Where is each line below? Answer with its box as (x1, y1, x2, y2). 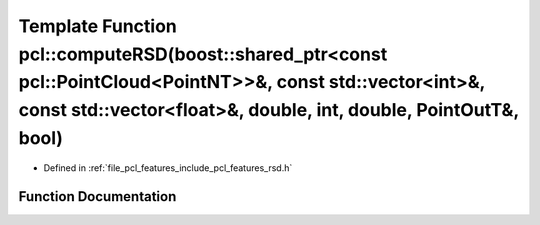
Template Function (18, 15, 177, 37)
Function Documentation (18, 188, 177, 205)
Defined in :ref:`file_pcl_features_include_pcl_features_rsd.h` (43, 161, 293, 174)
